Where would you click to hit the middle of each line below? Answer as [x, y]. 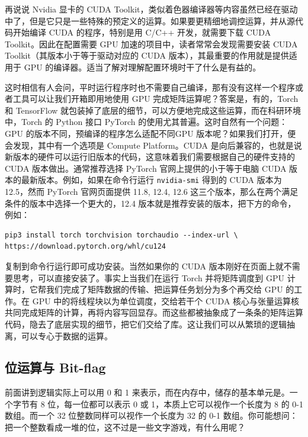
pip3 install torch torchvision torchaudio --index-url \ [121, 235]
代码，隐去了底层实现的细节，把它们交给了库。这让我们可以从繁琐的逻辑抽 [150, 324]
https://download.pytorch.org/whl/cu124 [86, 247]
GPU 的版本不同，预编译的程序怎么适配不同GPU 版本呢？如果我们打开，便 [150, 133]
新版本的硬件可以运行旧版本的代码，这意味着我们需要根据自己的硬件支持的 [150, 157]
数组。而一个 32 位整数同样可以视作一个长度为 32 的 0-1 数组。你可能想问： [151, 415]
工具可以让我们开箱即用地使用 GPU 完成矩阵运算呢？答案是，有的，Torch [155, 99]
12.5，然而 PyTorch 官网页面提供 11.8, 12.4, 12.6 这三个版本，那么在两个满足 [152, 191]
